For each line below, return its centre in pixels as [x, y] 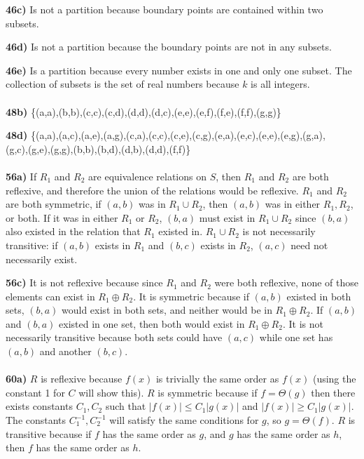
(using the [334, 379]
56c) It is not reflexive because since [84, 282]
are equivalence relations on [148, 176]
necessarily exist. [42, 259]
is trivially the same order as [217, 379]
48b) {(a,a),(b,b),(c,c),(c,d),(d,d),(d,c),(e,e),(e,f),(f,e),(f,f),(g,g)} [143, 111]
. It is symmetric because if [191, 296]
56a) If [21, 176]
